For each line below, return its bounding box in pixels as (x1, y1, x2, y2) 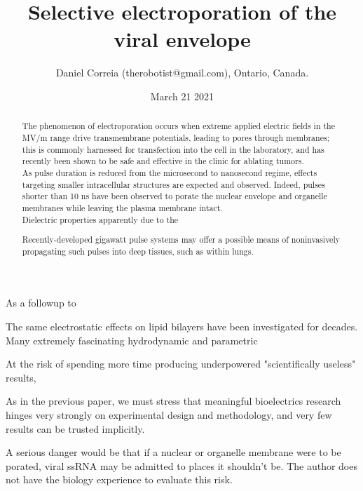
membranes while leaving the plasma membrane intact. (22, 201, 223, 213)
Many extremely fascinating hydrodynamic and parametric (6, 332, 258, 347)
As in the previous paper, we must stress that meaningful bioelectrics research (6, 394, 341, 408)
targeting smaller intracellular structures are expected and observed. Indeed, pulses (22, 178, 325, 190)
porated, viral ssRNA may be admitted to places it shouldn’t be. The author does (6, 458, 357, 473)
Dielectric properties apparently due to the (22, 213, 179, 225)
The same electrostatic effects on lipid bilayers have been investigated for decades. (6, 319, 358, 333)
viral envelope (114, 25, 251, 53)
